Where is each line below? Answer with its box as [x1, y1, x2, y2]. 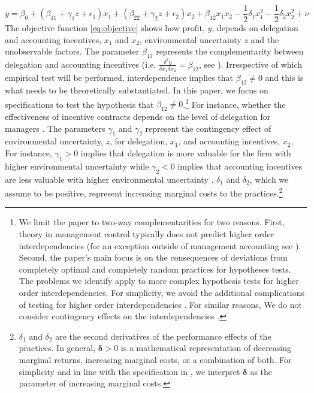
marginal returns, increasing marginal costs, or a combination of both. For [19, 353, 292, 365]
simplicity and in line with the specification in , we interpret [19, 365, 240, 377]
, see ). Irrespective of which [198, 58, 303, 70]
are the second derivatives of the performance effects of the [55, 329, 271, 342]
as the [250, 365, 273, 377]
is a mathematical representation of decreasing [120, 341, 292, 354]
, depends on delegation [212, 22, 298, 34]
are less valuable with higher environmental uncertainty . [5, 173, 214, 185]
